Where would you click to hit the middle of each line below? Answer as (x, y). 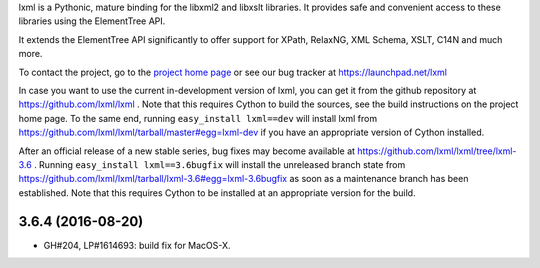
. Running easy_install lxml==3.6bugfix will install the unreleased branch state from (219, 164)
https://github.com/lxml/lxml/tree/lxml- (436, 151)
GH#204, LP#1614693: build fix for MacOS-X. (137, 245)
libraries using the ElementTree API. (92, 21)
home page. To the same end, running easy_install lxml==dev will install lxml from (198, 118)
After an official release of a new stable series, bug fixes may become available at (186, 151)
